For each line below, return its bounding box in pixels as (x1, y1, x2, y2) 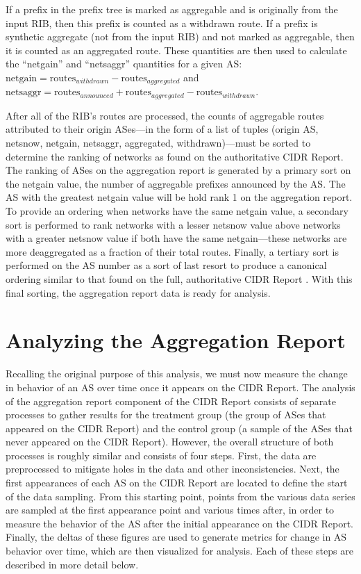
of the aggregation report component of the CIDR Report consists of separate (6, 393, 336, 408)
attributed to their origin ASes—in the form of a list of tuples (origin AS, (6, 122, 319, 136)
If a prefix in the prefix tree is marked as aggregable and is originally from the (6, 2, 338, 16)
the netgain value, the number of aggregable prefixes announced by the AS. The (6, 176, 346, 190)
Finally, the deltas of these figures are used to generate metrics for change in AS (6, 530, 347, 544)
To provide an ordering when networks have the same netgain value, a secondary (6, 204, 349, 218)
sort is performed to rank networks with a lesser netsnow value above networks (6, 217, 341, 231)
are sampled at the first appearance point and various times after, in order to (6, 502, 335, 517)
